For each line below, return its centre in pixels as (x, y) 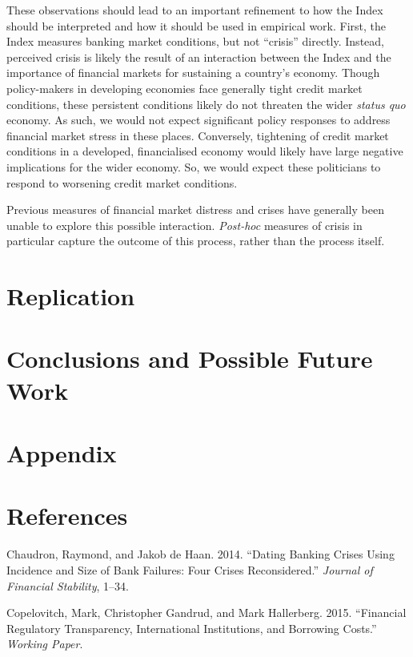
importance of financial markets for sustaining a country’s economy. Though (193, 73)
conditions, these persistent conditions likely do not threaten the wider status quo (206, 104)
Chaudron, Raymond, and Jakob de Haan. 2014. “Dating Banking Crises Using (200, 554)
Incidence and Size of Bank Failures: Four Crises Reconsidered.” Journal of (190, 569)
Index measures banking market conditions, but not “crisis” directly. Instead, (195, 41)
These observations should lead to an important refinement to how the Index (195, 10)
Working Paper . (45, 644)
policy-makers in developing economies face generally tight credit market (184, 88)
